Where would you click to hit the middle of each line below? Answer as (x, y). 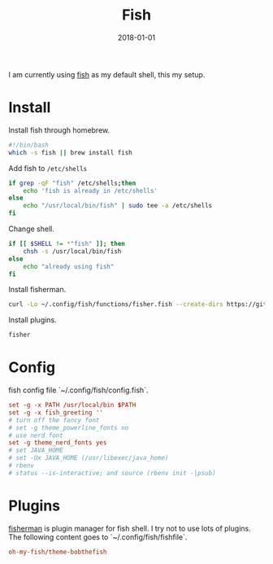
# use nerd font (36, 435)
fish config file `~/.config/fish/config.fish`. (78, 390)
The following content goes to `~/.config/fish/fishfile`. (98, 537)
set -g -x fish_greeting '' (56, 413)
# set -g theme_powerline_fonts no (69, 428)
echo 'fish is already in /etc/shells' (91, 190)
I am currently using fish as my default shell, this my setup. (107, 74)
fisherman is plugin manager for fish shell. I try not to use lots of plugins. (130, 528)
